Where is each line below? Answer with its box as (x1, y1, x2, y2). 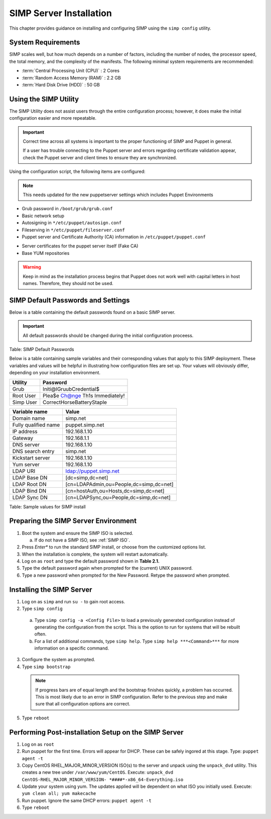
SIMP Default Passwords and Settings (9, 296, 130, 304)
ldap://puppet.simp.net (65, 468, 120, 475)
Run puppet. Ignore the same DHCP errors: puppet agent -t (22, 797, 152, 803)
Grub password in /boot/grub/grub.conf (22, 206, 113, 212)
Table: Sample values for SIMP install (9, 503, 86, 510)
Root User (12, 392, 36, 399)
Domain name (12, 415, 45, 422)
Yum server (12, 461, 40, 468)
